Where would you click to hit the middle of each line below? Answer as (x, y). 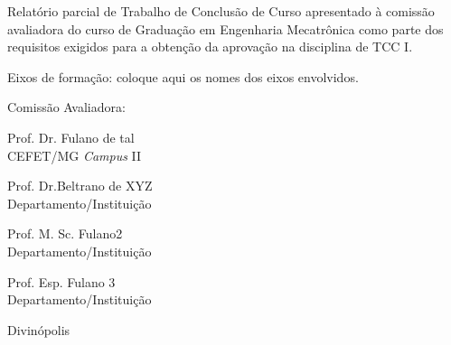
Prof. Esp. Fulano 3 (61, 281)
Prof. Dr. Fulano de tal (71, 137)
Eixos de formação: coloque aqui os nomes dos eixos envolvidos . (183, 76)
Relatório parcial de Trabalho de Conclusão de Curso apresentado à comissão (221, 11)
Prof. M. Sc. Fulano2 (65, 233)
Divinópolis (39, 329)
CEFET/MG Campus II (75, 155)
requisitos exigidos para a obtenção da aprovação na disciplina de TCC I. (210, 47)
